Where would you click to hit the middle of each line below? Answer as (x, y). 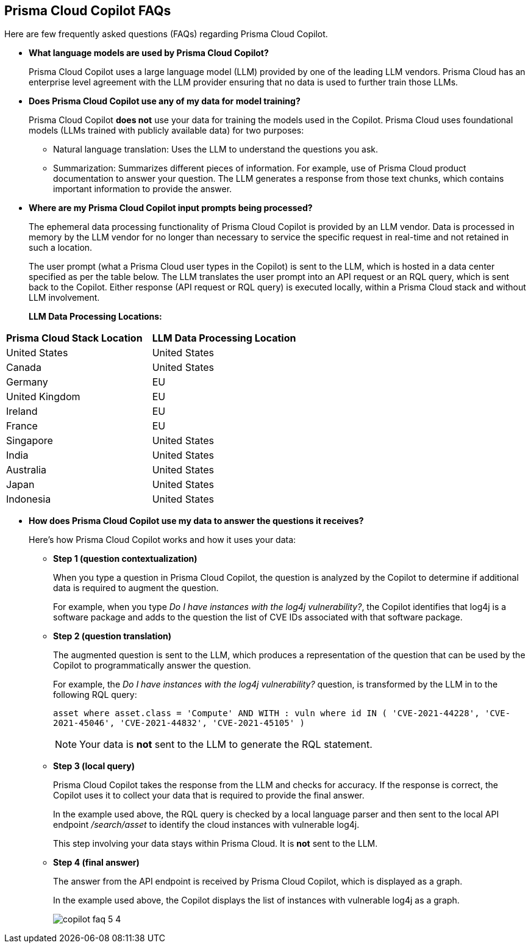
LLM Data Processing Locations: (95, 317)
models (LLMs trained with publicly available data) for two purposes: (166, 131)
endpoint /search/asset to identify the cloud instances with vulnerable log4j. (206, 825)
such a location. (61, 248)
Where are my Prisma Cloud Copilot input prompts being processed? (171, 208)
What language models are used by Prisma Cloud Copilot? (149, 53)
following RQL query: (95, 695)
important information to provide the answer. (143, 189)
